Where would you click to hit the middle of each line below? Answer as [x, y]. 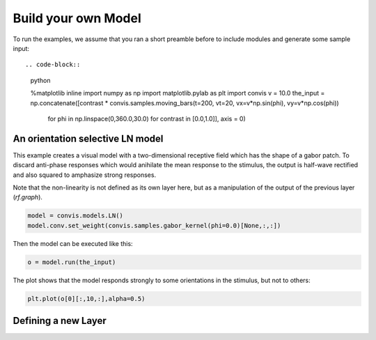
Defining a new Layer [60, 321]
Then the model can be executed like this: [73, 243]
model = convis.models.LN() [75, 216]
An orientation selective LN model [88, 138]
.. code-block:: [53, 65]
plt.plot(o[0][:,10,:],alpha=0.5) [86, 299]
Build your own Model [77, 18]
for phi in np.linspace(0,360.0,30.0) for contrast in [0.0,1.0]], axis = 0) [147, 118]
